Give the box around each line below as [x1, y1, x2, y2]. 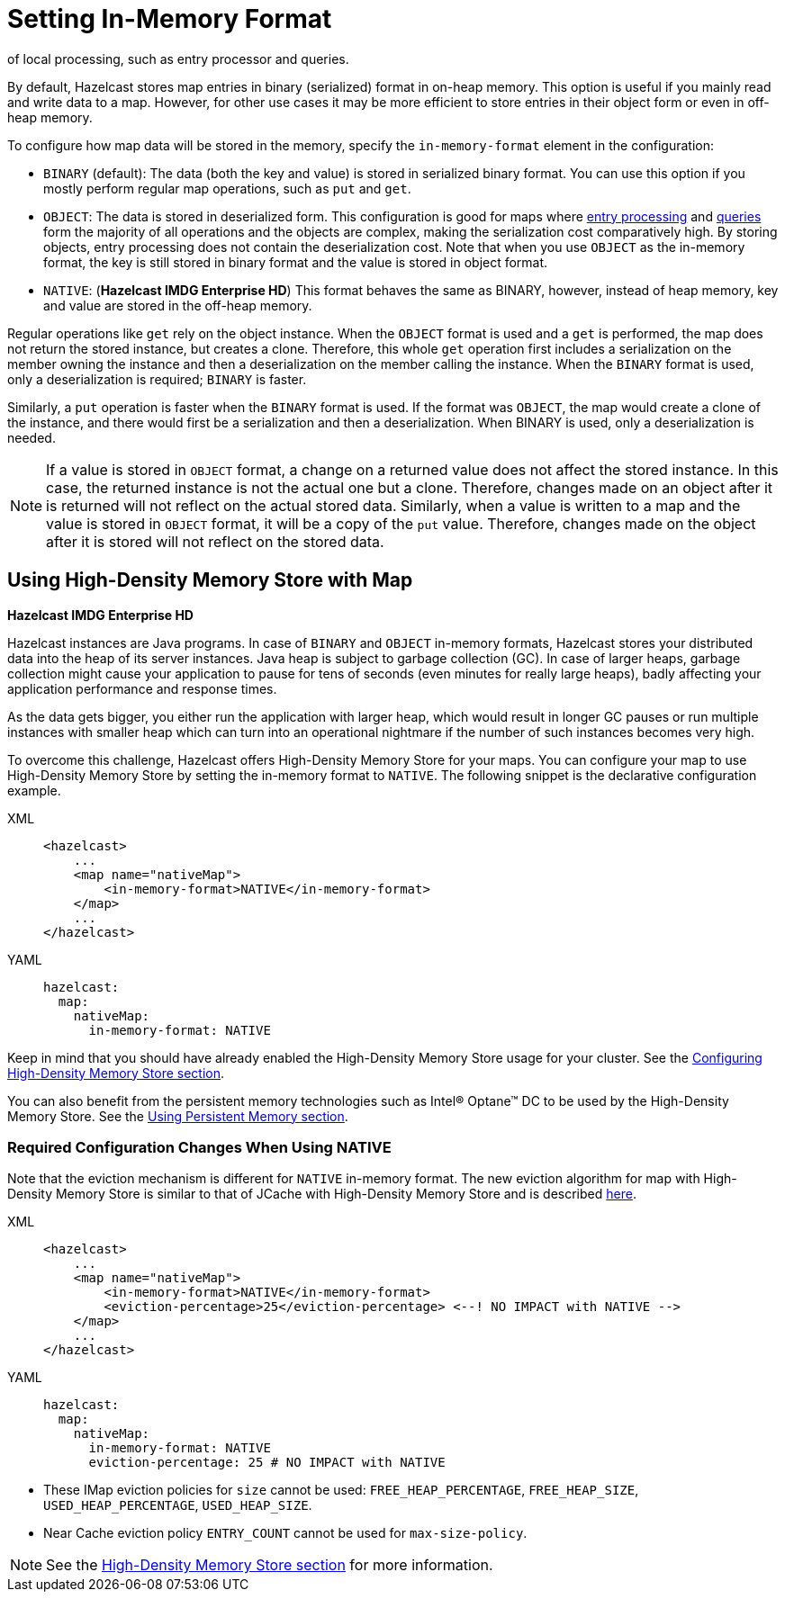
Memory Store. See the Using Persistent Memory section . [7, 1108, 348, 1124]
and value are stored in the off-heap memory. [43, 297, 312, 313]
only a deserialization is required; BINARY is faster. [7, 371, 307, 387]
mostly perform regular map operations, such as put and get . [43, 180, 411, 196]
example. [7, 782, 61, 798]
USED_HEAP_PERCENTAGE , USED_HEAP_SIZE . [43, 1497, 312, 1514]
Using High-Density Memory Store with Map [7, 569, 413, 592]
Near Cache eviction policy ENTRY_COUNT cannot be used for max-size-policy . [43, 1525, 528, 1541]
